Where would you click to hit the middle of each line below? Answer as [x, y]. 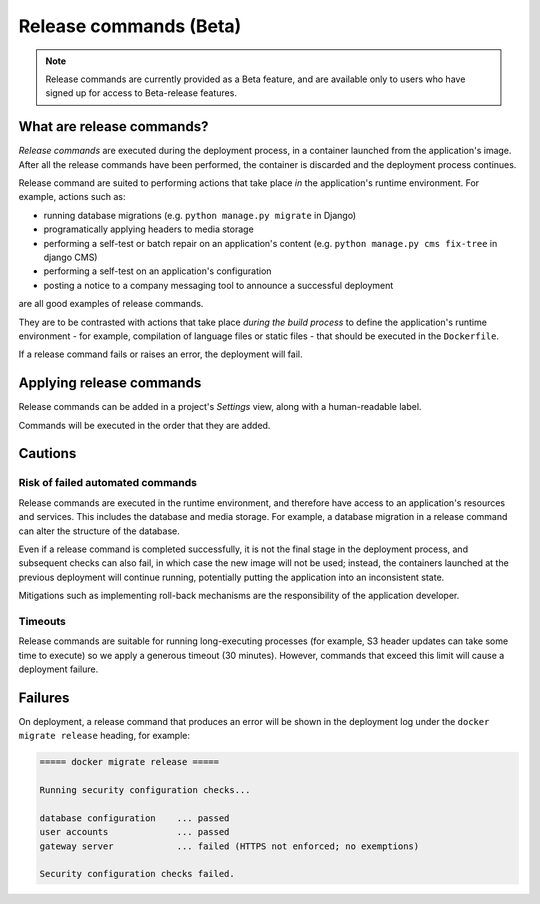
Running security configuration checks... [145, 790]
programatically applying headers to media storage [148, 229]
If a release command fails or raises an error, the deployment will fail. [161, 354]
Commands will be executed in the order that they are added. [144, 425]
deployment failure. [58, 669]
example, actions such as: [72, 197]
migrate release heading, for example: [104, 736]
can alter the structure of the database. [99, 531]
